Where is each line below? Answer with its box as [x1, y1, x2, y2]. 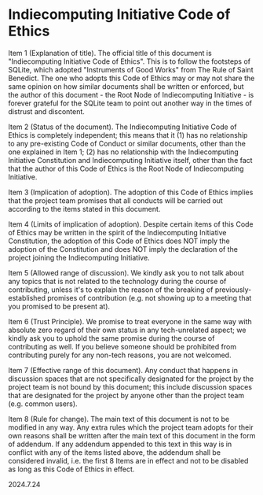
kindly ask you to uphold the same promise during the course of [8, 333, 215, 343]
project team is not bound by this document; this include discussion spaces [8, 382, 253, 391]
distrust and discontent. [8, 106, 85, 116]
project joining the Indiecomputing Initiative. [8, 253, 151, 262]
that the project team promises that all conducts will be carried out [8, 195, 224, 205]
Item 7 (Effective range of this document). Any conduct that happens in [8, 365, 238, 375]
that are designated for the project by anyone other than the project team [8, 390, 245, 400]
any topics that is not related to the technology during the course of [8, 276, 227, 286]
